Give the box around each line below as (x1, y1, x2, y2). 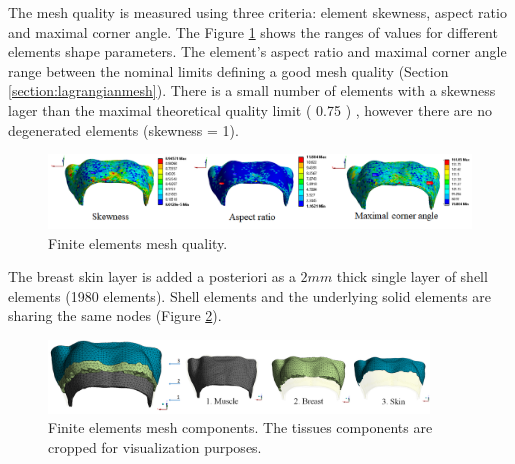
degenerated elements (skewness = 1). (8, 119, 239, 140)
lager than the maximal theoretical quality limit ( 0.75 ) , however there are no (8, 99, 492, 120)
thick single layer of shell (336, 266, 488, 287)
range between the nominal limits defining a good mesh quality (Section (8, 60, 449, 81)
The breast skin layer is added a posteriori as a (8, 266, 296, 287)
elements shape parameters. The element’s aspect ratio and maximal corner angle (8, 41, 507, 62)
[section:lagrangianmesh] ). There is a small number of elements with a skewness (8, 80, 496, 101)
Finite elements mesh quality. (48, 232, 228, 253)
